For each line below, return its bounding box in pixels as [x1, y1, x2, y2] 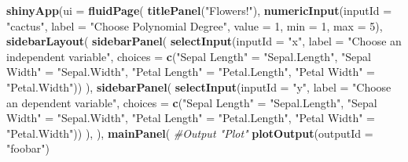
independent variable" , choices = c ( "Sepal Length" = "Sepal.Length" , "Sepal [6, 48, 371, 64]
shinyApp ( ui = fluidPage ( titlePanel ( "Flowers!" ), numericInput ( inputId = [6, 2, 392, 18]
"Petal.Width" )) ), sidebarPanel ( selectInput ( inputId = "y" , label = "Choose [6, 78, 391, 95]
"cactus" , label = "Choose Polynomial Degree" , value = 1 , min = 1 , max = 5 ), [6, 17, 383, 34]
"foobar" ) [6, 140, 50, 157]
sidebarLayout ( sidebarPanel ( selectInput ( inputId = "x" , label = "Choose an [6, 33, 402, 49]
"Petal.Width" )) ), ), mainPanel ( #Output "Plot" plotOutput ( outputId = [6, 124, 373, 141]
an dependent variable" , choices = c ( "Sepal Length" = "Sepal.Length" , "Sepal [6, 94, 377, 110]
